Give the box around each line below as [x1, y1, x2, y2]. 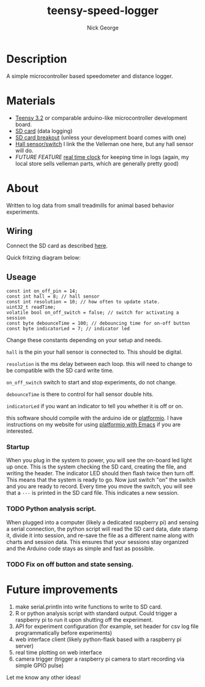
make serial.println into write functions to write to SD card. [15, 603, 162, 610]
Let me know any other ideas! [6, 673, 81, 681]
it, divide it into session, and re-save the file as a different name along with [6, 532, 194, 539]
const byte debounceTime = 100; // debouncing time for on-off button [6, 320, 190, 327]
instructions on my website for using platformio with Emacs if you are [6, 421, 181, 429]
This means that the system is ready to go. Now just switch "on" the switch [6, 476, 196, 484]
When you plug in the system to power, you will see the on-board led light [6, 457, 192, 464]
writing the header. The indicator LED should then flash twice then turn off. [6, 470, 195, 477]
